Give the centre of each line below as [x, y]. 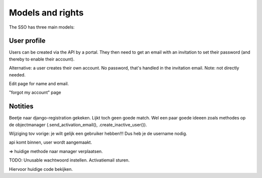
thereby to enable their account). [42, 59]
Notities [21, 106]
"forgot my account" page [35, 92]
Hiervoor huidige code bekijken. [41, 169]
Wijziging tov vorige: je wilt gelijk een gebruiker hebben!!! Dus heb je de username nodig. [98, 133]
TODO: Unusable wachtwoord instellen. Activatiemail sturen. [69, 160]
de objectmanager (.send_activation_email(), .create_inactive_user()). [78, 125]
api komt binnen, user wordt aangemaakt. [50, 142]
